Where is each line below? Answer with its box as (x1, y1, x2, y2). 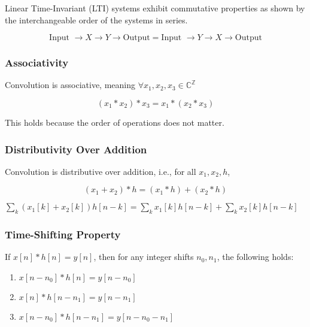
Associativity (5, 55, 69, 70)
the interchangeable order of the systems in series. (5, 13, 188, 26)
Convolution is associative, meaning (5, 78, 136, 91)
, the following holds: (217, 250, 294, 263)
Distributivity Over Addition (5, 141, 147, 156)
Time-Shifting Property (5, 227, 121, 242)
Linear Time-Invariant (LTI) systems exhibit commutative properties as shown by (5, 2, 305, 14)
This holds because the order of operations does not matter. (5, 116, 224, 128)
